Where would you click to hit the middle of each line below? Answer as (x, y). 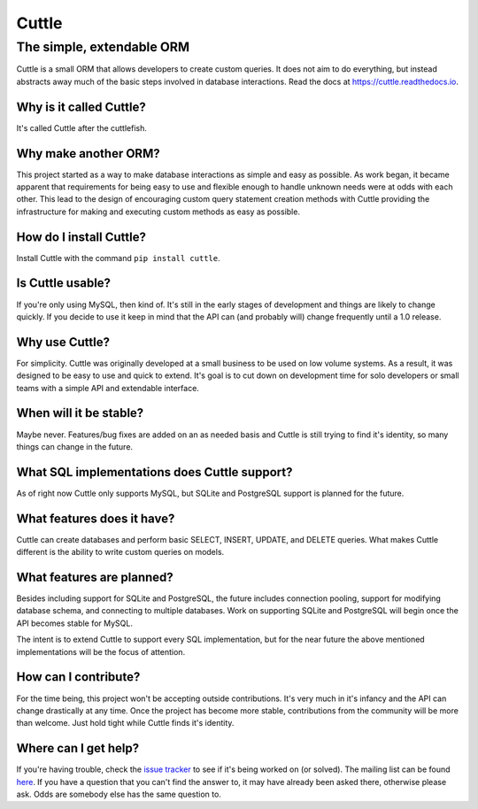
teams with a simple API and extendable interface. (108, 388)
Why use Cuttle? (63, 342)
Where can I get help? (78, 748)
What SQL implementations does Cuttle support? (154, 472)
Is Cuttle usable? (63, 283)
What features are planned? (95, 577)
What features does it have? (96, 518)
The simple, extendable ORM (103, 47)
